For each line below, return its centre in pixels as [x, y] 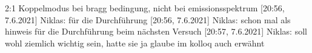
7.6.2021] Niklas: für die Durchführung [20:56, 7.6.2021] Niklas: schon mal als [148, 19]
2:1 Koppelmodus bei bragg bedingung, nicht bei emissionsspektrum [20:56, [145, 8]
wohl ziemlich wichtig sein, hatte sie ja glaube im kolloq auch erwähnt [135, 43]
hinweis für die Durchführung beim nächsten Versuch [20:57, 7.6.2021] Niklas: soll [156, 31]
